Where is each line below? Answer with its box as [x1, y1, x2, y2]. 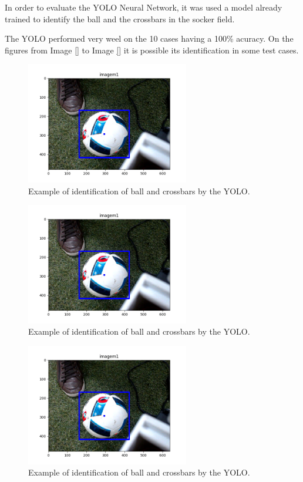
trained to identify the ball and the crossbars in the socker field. [5, 12, 235, 25]
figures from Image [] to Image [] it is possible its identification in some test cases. [5, 43, 299, 56]
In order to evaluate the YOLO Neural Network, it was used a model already [5, 1, 282, 13]
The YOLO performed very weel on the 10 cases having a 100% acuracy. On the [5, 32, 294, 45]
